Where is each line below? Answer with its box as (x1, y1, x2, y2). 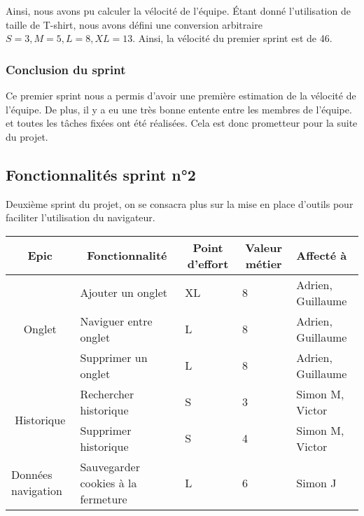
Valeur (245, 239, 282, 256)
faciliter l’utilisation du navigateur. (6, 210, 155, 225)
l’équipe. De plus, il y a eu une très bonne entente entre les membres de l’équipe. (6, 102, 352, 116)
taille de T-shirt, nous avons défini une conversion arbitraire (6, 17, 262, 32)
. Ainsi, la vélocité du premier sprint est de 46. (132, 31, 332, 46)
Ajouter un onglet (80, 284, 167, 301)
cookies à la (80, 474, 137, 491)
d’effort (187, 255, 229, 272)
